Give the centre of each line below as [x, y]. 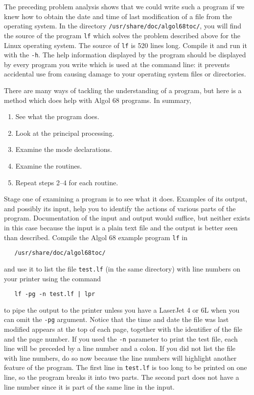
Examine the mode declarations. [64, 149]
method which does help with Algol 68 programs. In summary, [98, 100]
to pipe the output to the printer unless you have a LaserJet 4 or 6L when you [122, 309]
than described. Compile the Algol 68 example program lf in [96, 237]
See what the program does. [57, 116]
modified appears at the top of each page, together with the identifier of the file [123, 329]
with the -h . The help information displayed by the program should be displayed [125, 55]
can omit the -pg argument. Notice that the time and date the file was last [116, 319]
